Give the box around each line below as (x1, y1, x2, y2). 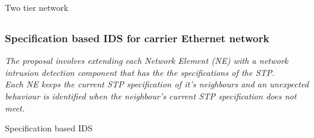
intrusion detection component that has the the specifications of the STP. (5, 66, 275, 78)
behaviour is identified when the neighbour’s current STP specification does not (5, 90, 297, 102)
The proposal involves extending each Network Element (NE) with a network (5, 54, 289, 67)
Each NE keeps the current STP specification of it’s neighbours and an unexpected (5, 78, 309, 90)
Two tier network (5, 1, 68, 13)
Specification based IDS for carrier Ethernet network (5, 30, 270, 45)
